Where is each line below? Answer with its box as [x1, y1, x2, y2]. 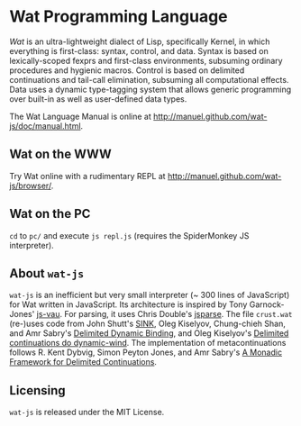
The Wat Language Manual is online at [9, 111, 151, 122]
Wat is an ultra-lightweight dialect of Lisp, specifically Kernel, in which [9, 36, 270, 47]
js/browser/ [9, 180, 51, 191]
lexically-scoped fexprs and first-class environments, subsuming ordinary [9, 55, 283, 66]
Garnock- [249, 299, 285, 310]
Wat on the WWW [9, 147, 112, 162]
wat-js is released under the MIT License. [9, 407, 165, 418]
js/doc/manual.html [9, 120, 81, 131]
